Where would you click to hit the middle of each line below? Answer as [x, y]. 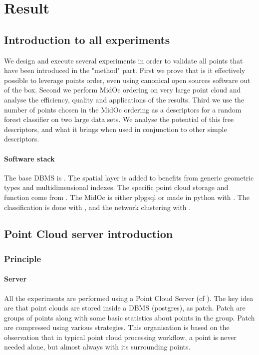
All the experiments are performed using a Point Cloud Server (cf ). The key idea [129, 298]
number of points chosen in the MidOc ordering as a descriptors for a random [123, 109]
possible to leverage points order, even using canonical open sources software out [127, 80]
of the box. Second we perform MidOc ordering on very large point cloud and [123, 90]
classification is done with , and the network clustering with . [98, 207]
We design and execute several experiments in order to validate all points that [124, 60]
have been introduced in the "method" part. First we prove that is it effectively [125, 70]
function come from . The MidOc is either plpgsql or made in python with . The [127, 197]
